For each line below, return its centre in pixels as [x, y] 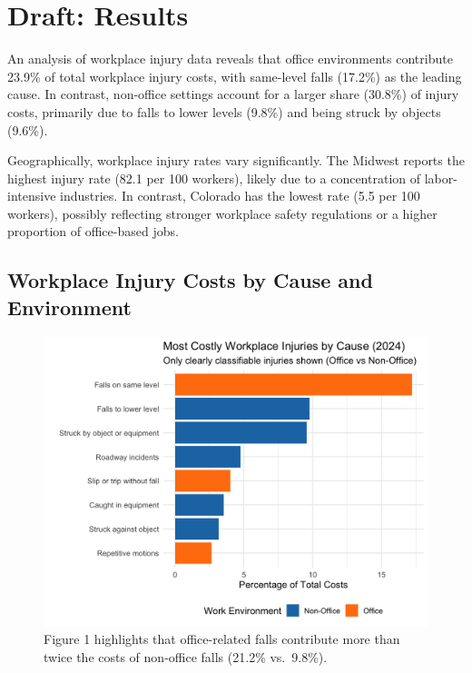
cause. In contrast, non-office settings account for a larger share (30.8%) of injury [233, 94]
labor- [441, 178]
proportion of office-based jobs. [93, 231]
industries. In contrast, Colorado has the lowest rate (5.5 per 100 [240, 196]
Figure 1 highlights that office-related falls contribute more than [222, 639]
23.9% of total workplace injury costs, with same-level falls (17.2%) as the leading [235, 76]
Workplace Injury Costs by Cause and [190, 280]
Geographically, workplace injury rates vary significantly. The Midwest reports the [236, 160]
